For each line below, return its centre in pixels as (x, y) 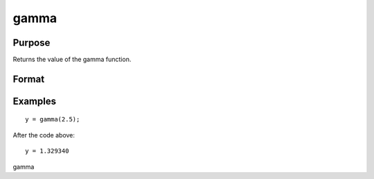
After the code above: (44, 135)
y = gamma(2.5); (53, 119)
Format (29, 79)
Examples (35, 101)
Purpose (32, 43)
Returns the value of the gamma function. (72, 60)
